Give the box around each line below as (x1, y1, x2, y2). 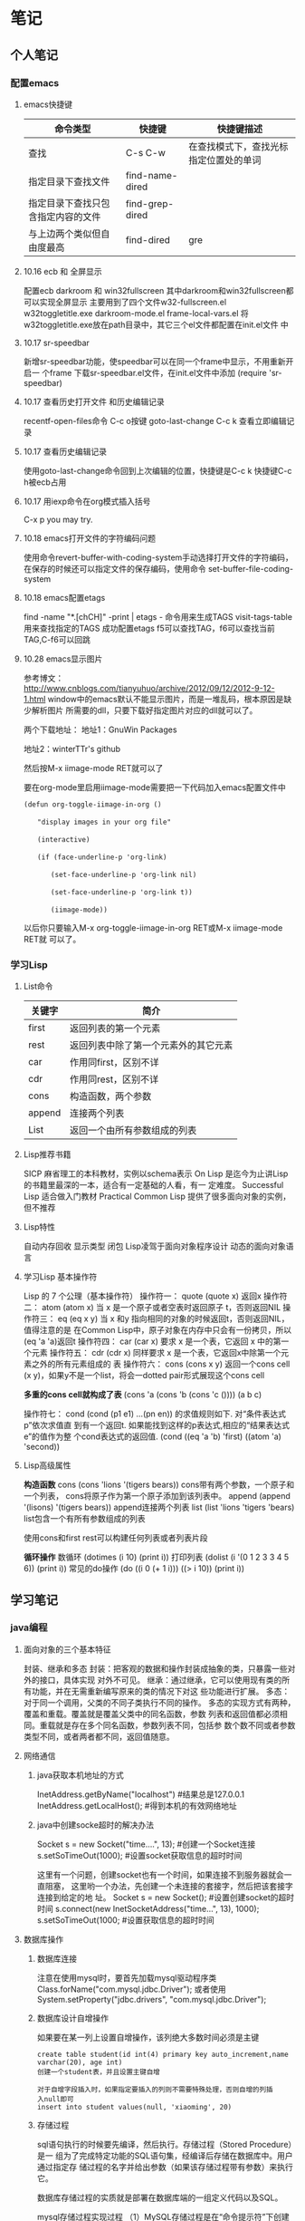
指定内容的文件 (36, 210, 101, 223)
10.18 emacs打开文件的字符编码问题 (23, 532, 157, 544)
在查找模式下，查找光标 (187, 140, 289, 152)
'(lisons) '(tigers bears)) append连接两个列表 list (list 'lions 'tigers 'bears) (23, 1502, 295, 1513)
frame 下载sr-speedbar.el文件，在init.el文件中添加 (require (49, 367, 268, 378)
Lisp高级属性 (23, 1460, 71, 1471)
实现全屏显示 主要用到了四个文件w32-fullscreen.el (39, 296, 227, 307)
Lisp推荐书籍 (23, 1149, 71, 1160)
